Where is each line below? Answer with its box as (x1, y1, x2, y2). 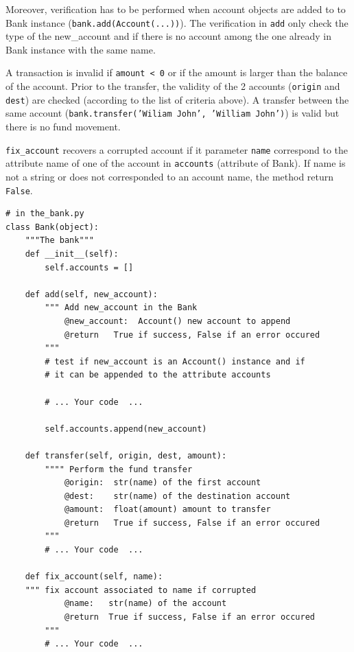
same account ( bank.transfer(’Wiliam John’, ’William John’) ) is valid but (5, 106, 340, 120)
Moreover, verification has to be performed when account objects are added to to (5, 2, 346, 16)
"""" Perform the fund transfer (45, 464, 193, 474)
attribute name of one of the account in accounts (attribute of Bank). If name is (5, 156, 346, 170)
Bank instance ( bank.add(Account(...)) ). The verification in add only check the (5, 15, 349, 30)
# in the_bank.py (5, 209, 84, 219)
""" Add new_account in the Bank (45, 303, 198, 313)
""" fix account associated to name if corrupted (25, 585, 257, 595)
